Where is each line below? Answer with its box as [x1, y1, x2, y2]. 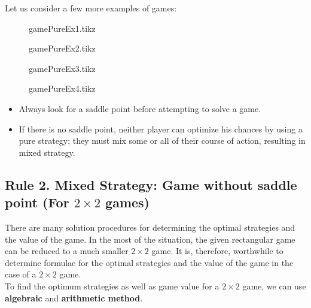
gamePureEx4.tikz [29, 82, 96, 95]
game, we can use [242, 279, 306, 292]
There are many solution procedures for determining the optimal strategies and [5, 221, 295, 233]
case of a [5, 268, 36, 280]
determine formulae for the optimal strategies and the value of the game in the [5, 256, 294, 268]
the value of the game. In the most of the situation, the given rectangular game [5, 232, 295, 245]
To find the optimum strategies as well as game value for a [5, 279, 219, 292]
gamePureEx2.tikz [29, 42, 96, 55]
